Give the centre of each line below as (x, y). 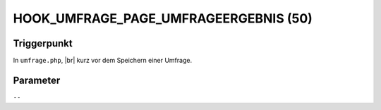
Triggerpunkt (43, 43)
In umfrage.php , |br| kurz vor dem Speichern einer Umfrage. (103, 61)
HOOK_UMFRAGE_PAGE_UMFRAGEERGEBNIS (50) (163, 18)
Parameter (37, 80)
